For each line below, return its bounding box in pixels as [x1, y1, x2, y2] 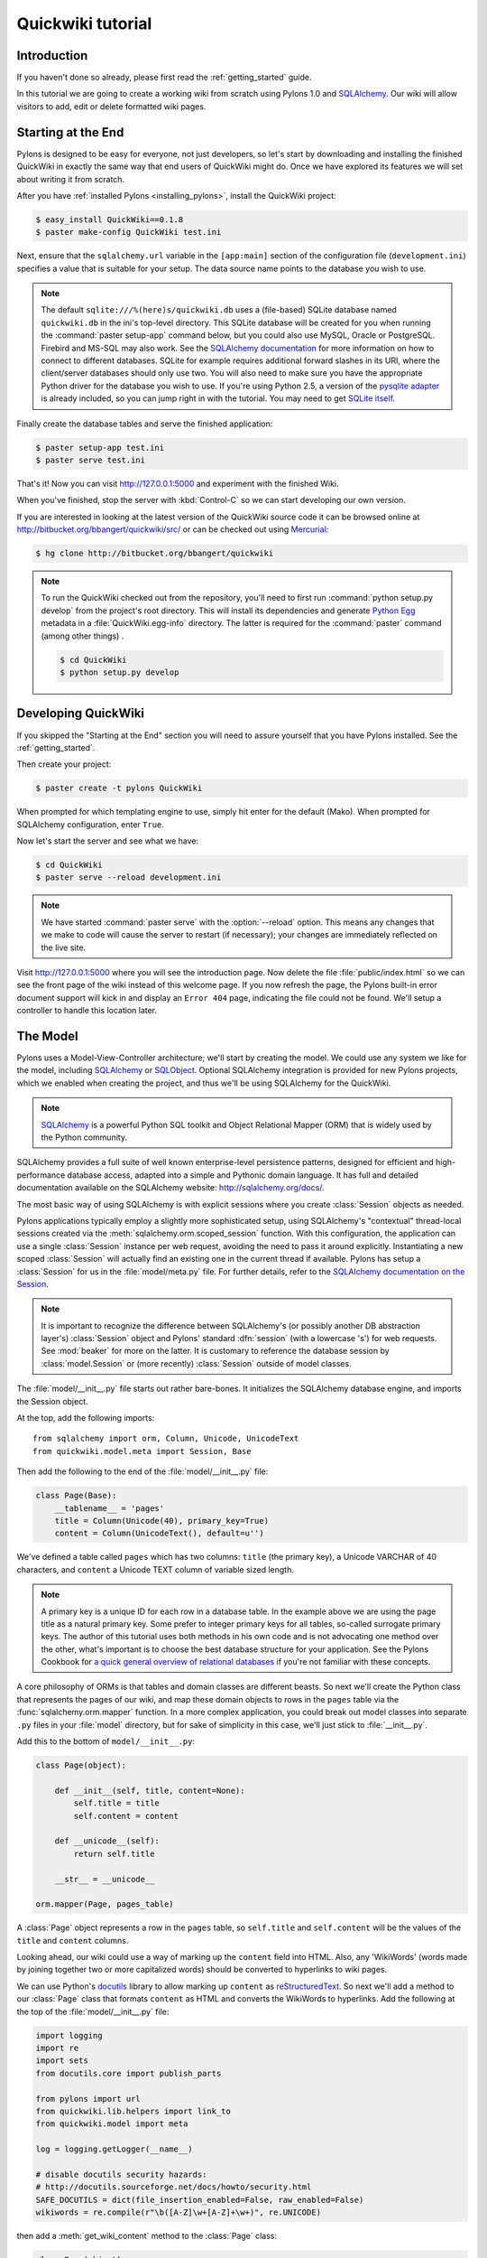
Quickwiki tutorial [16, 14, 152, 33]
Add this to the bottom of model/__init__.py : [16, 1736, 196, 1747]
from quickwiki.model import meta [35, 2119, 188, 2129]
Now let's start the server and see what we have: [16, 835, 199, 846]
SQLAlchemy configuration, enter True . [16, 818, 164, 830]
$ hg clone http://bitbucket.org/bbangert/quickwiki [35, 548, 274, 559]
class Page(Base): [35, 1490, 117, 1501]
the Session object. [16, 1395, 89, 1406]
